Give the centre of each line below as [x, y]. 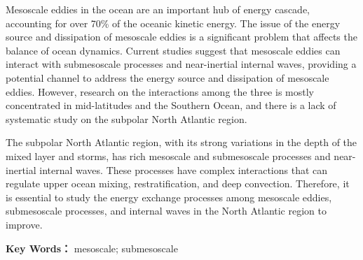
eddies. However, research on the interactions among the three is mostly [160, 91]
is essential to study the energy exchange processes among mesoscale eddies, [169, 197]
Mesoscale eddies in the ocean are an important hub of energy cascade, [158, 9]
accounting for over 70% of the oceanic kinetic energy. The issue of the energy [173, 23]
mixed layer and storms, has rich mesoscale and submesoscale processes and [168, 156]
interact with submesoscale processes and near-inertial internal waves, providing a [181, 64]
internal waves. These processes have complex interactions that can [184, 169]
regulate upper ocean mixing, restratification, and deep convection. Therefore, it [178, 183]
